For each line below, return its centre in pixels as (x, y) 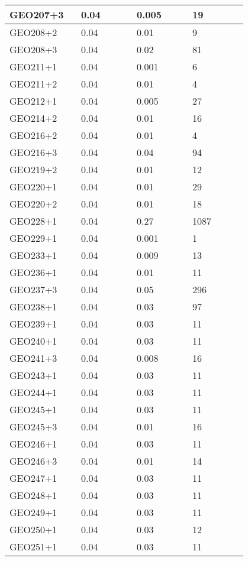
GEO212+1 (33, 101)
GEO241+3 (33, 358)
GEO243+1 (33, 375)
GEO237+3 (33, 289)
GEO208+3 (33, 49)
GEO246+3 (33, 461)
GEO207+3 (37, 14)
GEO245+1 (33, 409)
